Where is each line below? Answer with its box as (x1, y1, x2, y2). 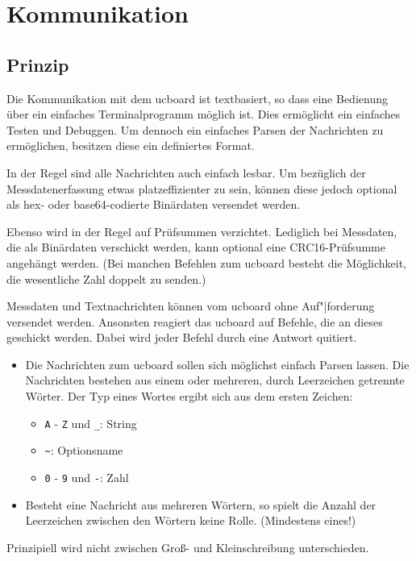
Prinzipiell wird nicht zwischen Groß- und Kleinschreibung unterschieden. (6, 538, 369, 555)
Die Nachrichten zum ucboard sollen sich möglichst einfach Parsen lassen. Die (25, 355, 410, 372)
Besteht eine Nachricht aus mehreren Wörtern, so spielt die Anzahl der (25, 496, 376, 513)
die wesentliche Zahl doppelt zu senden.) (6, 270, 206, 287)
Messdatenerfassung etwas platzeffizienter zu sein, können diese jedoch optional (6, 180, 397, 197)
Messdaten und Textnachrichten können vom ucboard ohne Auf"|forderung (6, 297, 375, 314)
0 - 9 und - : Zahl (44, 468, 129, 485)
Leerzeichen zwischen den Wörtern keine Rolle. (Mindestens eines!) (25, 512, 356, 529)
